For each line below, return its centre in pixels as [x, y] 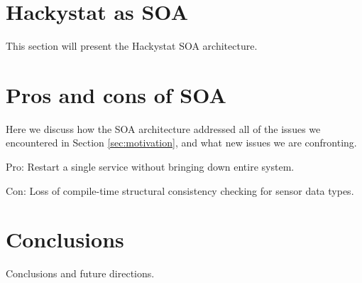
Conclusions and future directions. [80, 273]
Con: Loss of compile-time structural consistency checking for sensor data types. [180, 190]
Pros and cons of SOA [116, 94]
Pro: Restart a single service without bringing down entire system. [150, 167]
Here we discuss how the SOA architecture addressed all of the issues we [163, 128]
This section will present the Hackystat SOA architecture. [132, 46]
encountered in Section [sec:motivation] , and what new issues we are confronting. [181, 143]
